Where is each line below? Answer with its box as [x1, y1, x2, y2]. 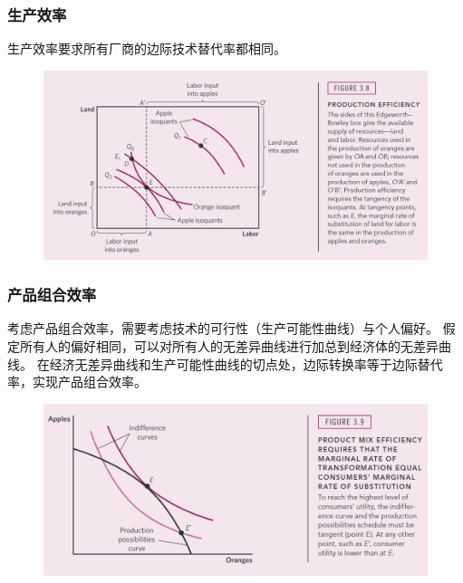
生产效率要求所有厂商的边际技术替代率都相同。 [7, 39, 286, 58]
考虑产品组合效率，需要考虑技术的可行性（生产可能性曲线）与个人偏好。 [7, 319, 439, 338]
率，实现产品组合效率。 [7, 372, 147, 391]
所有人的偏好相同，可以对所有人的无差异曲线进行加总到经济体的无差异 [19, 336, 439, 355]
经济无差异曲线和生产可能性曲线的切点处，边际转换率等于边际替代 [49, 354, 443, 373]
